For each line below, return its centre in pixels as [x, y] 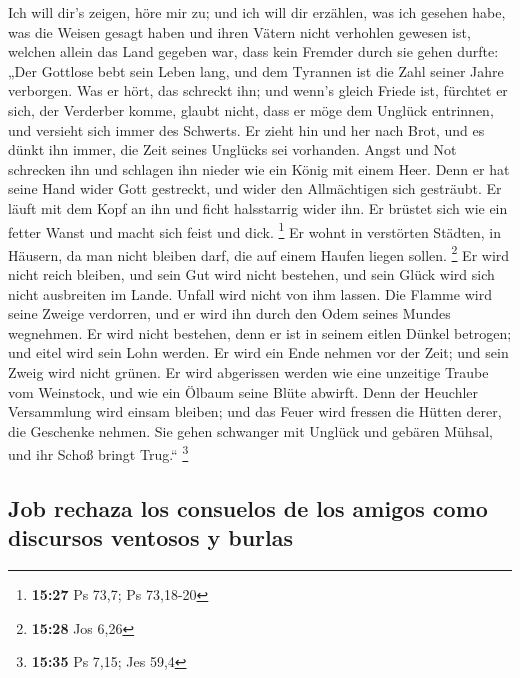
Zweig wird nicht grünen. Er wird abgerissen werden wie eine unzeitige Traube [248, 372]
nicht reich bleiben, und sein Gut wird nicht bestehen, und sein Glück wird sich [251, 274]
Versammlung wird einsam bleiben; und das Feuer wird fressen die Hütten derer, [255, 411]
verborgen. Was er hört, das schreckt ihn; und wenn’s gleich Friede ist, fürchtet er [258, 90]
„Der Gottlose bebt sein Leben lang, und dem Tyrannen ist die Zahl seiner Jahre [256, 70]
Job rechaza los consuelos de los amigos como [248, 508]
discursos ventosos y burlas [151, 537]
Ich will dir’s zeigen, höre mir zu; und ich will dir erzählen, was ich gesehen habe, [257, 12]
